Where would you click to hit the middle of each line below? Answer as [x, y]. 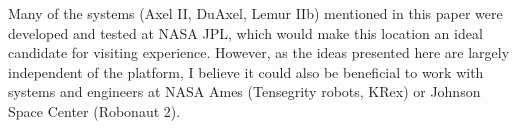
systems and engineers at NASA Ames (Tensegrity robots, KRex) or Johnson [244, 91]
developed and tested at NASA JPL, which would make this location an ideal [245, 32]
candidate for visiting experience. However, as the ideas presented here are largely [259, 52]
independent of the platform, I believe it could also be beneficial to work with [246, 71]
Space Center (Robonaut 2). [94, 110]
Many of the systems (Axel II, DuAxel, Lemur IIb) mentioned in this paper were [255, 13]
